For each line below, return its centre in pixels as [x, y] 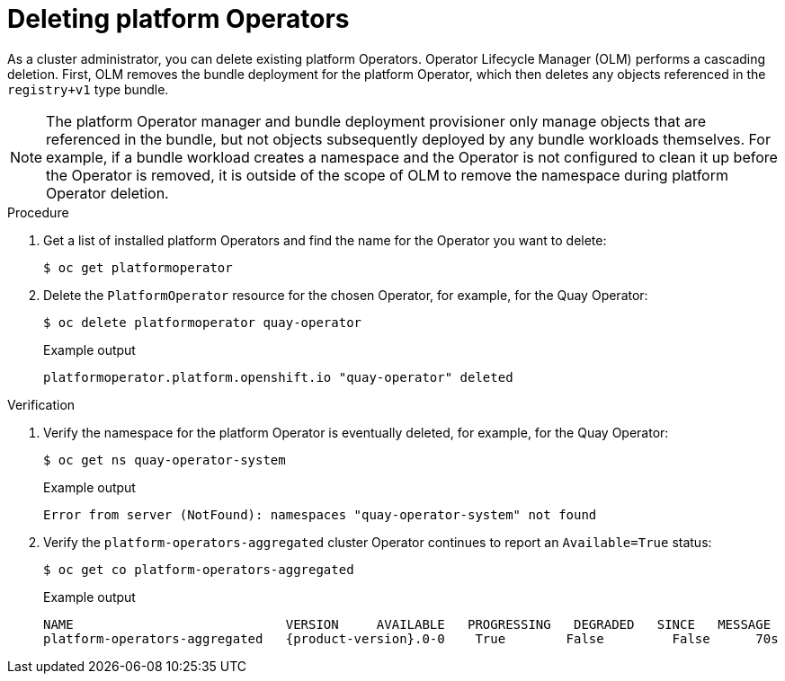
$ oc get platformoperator [138, 267]
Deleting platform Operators [178, 19]
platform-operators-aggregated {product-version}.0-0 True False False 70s [411, 638]
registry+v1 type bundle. [88, 89]
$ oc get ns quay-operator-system [165, 460]
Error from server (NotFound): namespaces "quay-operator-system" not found [320, 514]
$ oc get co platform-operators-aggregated [199, 569]
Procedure [38, 212]
